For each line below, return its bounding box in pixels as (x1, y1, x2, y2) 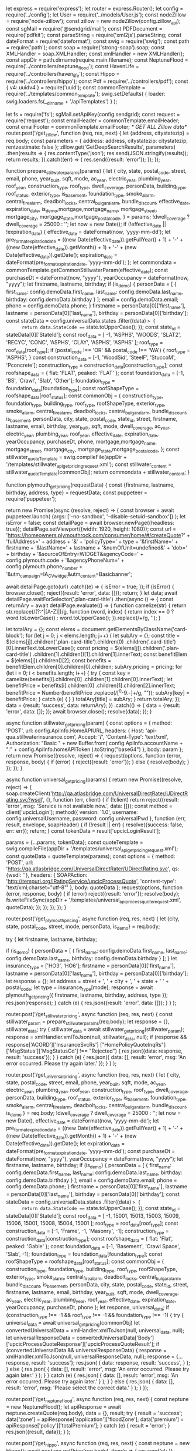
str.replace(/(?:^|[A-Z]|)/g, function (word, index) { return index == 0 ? (6, 608, 174, 615)
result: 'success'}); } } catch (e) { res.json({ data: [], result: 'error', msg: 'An (6, 1053, 186, 1060)
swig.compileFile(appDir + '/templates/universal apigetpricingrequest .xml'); (6, 845, 178, 853)
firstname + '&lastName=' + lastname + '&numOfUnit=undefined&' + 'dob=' (6, 544, 187, 551)
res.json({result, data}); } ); (6, 1428, 71, 1436)
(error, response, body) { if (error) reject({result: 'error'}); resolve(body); (6, 890, 180, 897)
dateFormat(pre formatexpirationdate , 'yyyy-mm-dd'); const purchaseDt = (6, 1147, 176, 1156)
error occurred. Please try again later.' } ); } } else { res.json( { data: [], (6, 1378, 174, 1385)
